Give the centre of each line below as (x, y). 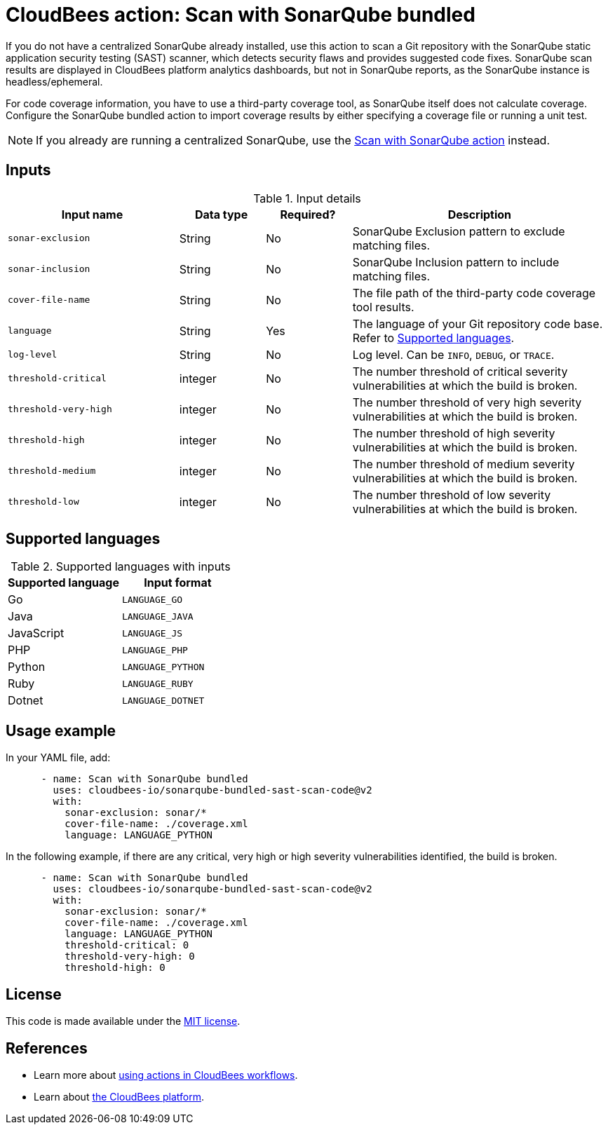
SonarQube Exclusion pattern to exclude (459, 231)
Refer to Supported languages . (433, 338)
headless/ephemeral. (54, 81)
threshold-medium (52, 471)
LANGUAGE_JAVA (157, 616)
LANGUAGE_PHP (155, 650)
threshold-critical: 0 (127, 945)
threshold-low (43, 502)
